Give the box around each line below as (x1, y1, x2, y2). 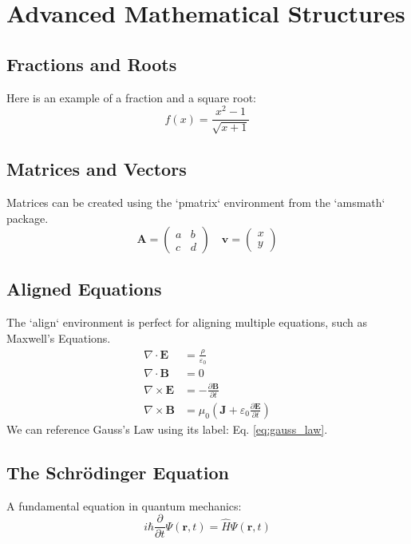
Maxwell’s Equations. (6, 329, 111, 346)
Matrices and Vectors (6, 157, 187, 181)
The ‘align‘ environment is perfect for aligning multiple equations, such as (6, 314, 367, 331)
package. (6, 209, 49, 226)
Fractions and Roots (6, 51, 177, 76)
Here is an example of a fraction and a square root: (6, 89, 256, 105)
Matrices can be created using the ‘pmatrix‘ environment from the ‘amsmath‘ (6, 193, 385, 210)
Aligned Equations (6, 276, 162, 301)
